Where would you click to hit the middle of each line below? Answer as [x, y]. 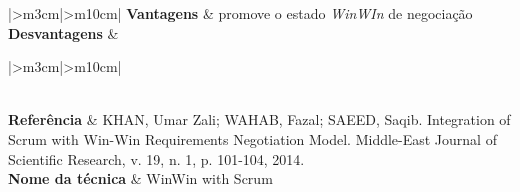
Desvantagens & [63, 32]
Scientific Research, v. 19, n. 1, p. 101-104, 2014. [156, 158]
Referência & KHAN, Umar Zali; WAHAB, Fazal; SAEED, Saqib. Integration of [259, 119]
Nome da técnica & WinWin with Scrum [140, 178]
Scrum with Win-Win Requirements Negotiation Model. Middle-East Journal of [252, 138]
